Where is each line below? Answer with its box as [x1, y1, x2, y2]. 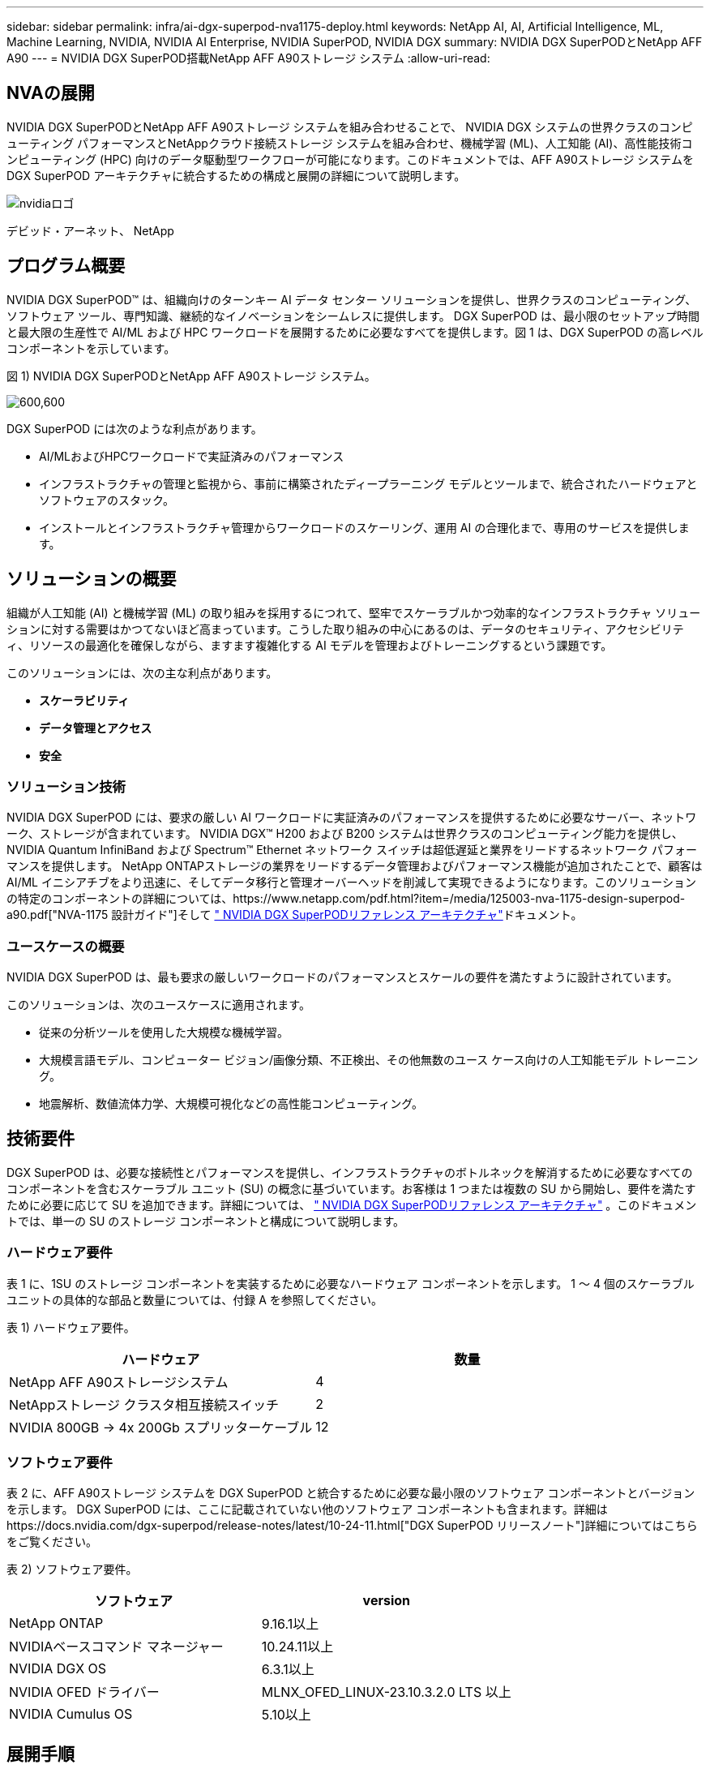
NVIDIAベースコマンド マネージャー [9, 1638, 224, 1655]
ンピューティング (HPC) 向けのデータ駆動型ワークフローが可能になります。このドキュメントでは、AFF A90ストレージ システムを [6, 152, 694, 166]
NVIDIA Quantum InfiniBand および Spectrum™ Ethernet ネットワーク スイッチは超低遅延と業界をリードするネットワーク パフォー [6, 843, 697, 857]
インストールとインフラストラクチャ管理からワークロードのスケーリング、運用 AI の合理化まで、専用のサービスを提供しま [39, 520, 690, 535]
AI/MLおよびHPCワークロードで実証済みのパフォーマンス [39, 449, 344, 463]
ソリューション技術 [6, 778, 126, 795]
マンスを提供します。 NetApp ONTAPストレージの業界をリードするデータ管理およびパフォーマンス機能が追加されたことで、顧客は [6, 859, 703, 874]
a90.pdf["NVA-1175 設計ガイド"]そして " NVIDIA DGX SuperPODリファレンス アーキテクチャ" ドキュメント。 [6, 908, 583, 922]
